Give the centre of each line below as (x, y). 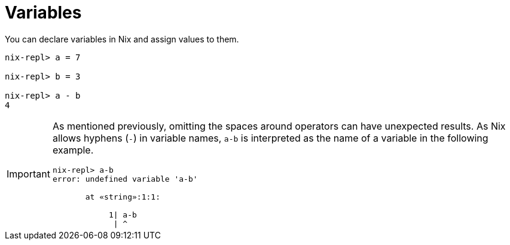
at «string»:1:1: (123, 197)
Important (28, 174)
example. (73, 150)
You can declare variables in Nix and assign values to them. (122, 39)
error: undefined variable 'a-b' (125, 179)
